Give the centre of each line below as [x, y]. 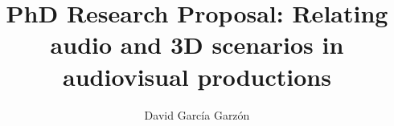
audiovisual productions [197, 76]
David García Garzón [197, 114]
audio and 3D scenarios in [197, 45]
